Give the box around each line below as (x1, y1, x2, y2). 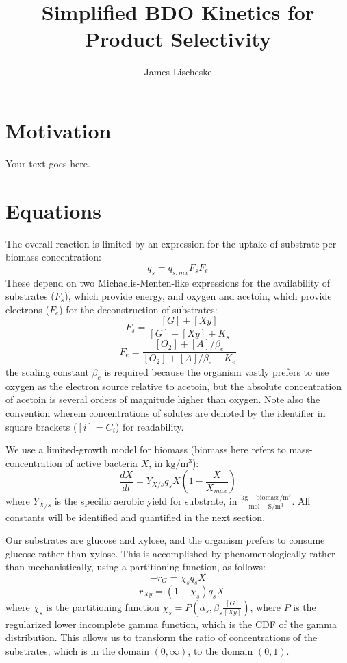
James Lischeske (144, 64, 212, 79)
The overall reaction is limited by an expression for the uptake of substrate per (5, 236, 337, 250)
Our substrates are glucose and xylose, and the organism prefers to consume (5, 533, 325, 547)
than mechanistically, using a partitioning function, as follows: (5, 559, 266, 574)
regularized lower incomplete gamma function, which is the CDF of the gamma (5, 616, 337, 631)
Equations (5, 196, 101, 224)
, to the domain (188, 643, 253, 658)
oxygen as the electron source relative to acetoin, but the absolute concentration (5, 378, 342, 393)
